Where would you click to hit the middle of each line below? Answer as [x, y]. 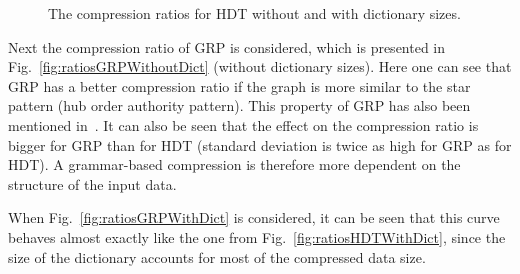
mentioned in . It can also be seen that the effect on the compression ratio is [243, 124]
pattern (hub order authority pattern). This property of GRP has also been [239, 105]
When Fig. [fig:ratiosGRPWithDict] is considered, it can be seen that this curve [254, 217]
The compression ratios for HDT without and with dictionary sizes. [254, 13]
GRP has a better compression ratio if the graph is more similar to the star [239, 85]
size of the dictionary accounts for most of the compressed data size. [217, 256]
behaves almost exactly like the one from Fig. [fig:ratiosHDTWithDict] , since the [257, 236]
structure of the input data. [92, 183]
